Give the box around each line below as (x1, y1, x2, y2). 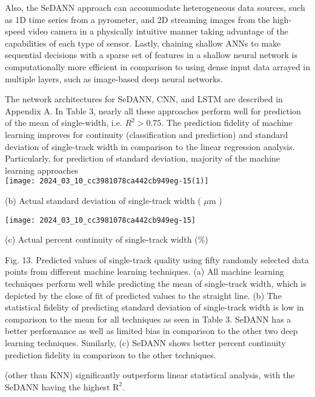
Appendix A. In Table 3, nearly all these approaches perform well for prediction (5, 104, 301, 117)
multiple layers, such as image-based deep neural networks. (5, 72, 223, 85)
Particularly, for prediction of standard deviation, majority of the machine (5, 152, 280, 165)
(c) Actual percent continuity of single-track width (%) (5, 233, 208, 246)
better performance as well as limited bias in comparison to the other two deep (5, 324, 298, 337)
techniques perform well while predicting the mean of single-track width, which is (5, 277, 307, 289)
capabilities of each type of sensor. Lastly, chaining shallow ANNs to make (5, 36, 281, 49)
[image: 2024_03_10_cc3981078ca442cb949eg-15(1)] (5, 177, 209, 186)
